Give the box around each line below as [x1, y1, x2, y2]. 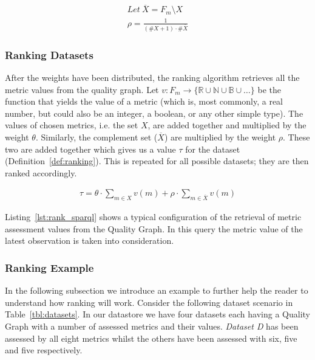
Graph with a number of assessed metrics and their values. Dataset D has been [5, 319, 299, 332]
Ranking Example [5, 260, 94, 275]
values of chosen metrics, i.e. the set [5, 119, 138, 131]
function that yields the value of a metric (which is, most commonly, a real [5, 95, 283, 108]
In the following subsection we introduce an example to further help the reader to [5, 284, 308, 297]
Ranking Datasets [5, 47, 93, 62]
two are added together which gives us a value [5, 142, 176, 155]
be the [257, 83, 281, 95]
